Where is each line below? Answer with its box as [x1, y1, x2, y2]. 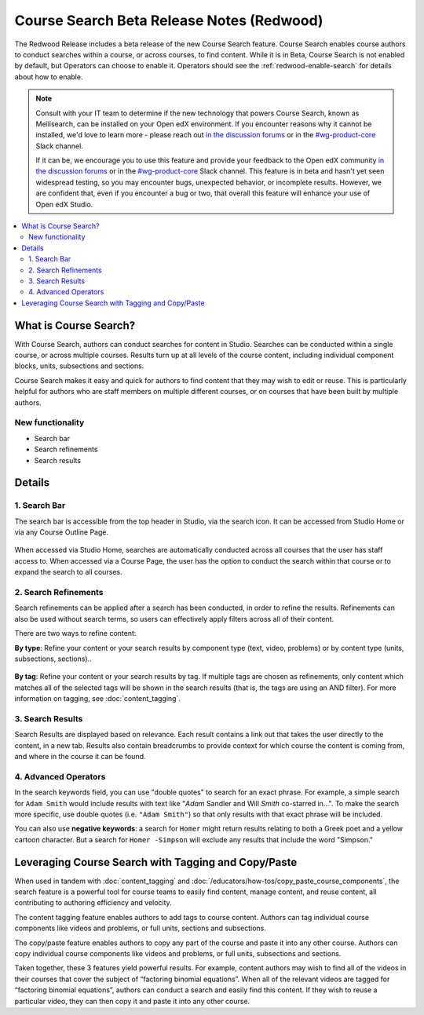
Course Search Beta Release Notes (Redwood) [14, 12, 323, 29]
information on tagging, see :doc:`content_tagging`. [14, 694, 181, 703]
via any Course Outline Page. [14, 528, 109, 537]
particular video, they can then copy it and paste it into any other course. [14, 996, 250, 1006]
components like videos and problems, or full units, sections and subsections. [14, 923, 266, 933]
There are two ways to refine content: [14, 629, 137, 638]
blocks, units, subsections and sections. [14, 361, 144, 371]
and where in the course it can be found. [14, 752, 146, 761]
